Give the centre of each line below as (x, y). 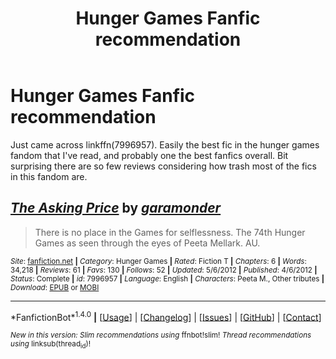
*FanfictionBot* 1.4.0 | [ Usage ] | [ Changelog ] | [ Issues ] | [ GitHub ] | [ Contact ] (166, 316)
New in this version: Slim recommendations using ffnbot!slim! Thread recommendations (161, 335)
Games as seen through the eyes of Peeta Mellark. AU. (147, 243)
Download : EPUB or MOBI (55, 287)
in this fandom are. (49, 176)
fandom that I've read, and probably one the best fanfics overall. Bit (149, 155)
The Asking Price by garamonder (116, 208)
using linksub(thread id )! (50, 345)
